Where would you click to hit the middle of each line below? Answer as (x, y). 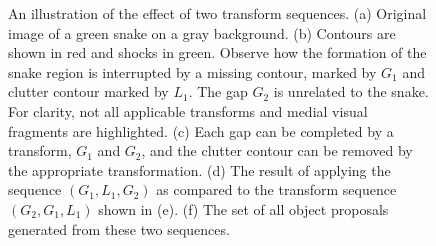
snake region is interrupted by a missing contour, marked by (192, 71)
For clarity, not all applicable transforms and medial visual (188, 110)
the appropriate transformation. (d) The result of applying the (199, 169)
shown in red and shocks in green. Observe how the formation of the (217, 52)
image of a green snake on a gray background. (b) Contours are (202, 32)
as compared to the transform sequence (276, 189)
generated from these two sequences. (119, 228)
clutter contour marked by (88, 91)
